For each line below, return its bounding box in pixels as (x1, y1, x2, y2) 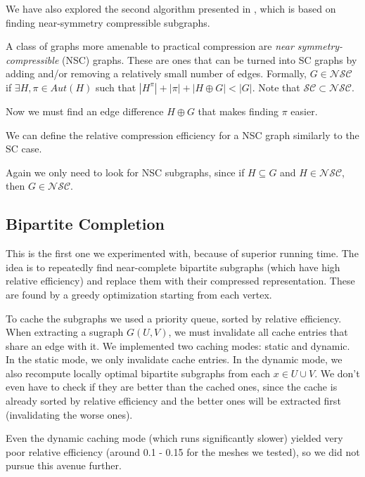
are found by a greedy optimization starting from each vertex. (6, 287, 272, 301)
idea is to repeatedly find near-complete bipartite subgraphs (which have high (6, 259, 340, 274)
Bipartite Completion (6, 213, 165, 235)
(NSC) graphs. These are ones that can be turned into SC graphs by (62, 52, 357, 67)
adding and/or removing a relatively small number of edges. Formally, (6, 66, 307, 81)
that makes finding (198, 103, 278, 118)
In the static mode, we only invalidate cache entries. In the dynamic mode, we (6, 352, 342, 367)
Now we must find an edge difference (6, 103, 164, 118)
